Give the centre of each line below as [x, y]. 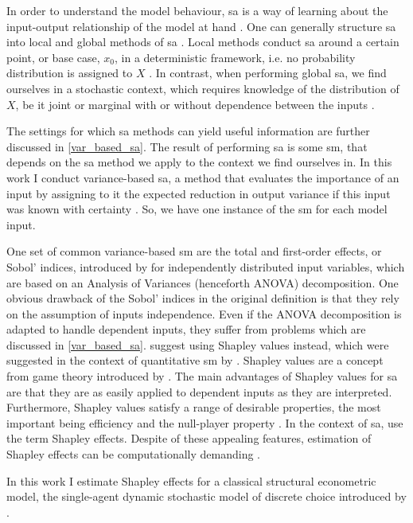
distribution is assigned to [70, 73]
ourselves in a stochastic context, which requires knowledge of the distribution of [203, 88]
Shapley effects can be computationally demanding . [133, 454]
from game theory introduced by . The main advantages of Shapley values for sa [202, 376]
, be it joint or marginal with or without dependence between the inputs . [195, 104]
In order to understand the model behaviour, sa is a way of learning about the [197, 10]
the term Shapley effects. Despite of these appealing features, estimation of [189, 438]
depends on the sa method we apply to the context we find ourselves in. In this [199, 162]
